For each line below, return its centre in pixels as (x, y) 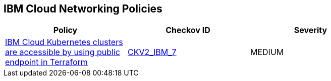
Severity (311, 30)
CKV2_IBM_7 (152, 52)
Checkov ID (188, 30)
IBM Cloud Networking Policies (83, 9)
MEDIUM (267, 52)
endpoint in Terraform (46, 62)
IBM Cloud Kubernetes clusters (64, 42)
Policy (65, 30)
